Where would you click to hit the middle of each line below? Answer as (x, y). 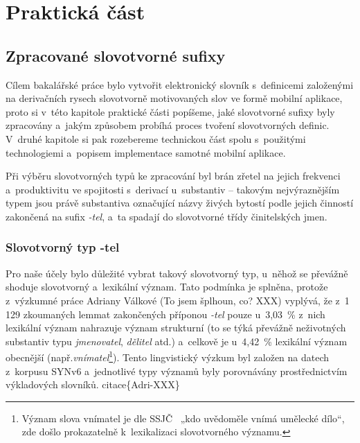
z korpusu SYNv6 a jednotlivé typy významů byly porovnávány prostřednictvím (177, 371)
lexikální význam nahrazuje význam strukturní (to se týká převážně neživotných (176, 328)
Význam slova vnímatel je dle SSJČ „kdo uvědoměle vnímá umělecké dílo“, (183, 418)
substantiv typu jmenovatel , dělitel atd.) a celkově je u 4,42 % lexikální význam (177, 341)
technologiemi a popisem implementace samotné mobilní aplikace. (146, 152)
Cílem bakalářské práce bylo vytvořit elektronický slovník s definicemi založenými (180, 84)
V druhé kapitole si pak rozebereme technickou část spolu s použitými (156, 138)
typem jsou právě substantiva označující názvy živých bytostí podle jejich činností (180, 203)
